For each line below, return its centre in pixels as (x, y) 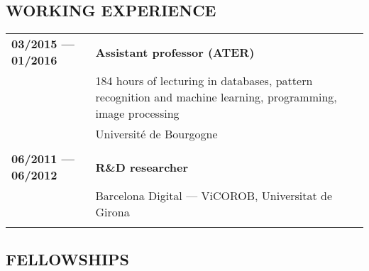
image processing (137, 114)
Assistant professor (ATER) (175, 52)
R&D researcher (142, 167)
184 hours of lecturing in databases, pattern (204, 81)
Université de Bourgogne (156, 134)
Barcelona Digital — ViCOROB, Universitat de (214, 196)
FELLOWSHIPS (67, 259)
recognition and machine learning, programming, (216, 97)
